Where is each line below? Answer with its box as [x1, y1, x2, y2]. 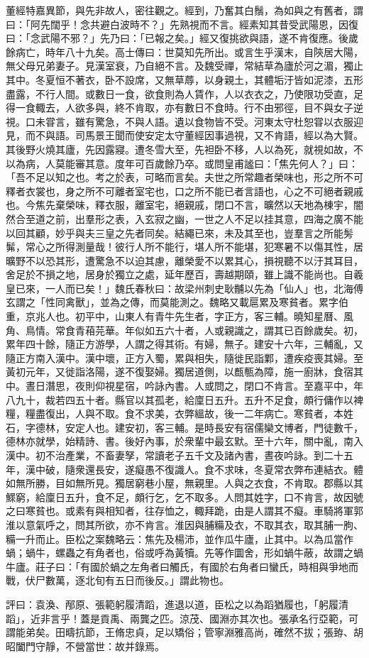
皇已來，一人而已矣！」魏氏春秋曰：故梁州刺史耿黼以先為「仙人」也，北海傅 [6, 280, 363, 295]
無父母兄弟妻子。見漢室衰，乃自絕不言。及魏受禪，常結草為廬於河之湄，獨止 [6, 58, 363, 73]
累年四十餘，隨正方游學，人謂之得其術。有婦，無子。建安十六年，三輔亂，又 [6, 336, 363, 351]
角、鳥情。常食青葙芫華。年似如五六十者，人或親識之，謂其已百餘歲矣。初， [6, 322, 363, 337]
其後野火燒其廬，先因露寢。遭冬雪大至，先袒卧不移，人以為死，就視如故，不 [6, 141, 363, 156]
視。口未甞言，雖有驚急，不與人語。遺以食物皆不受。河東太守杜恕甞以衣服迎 [6, 114, 363, 128]
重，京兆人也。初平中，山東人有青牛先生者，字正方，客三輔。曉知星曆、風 [6, 309, 353, 324]
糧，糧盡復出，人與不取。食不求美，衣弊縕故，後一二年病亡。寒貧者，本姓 [6, 406, 353, 421]
